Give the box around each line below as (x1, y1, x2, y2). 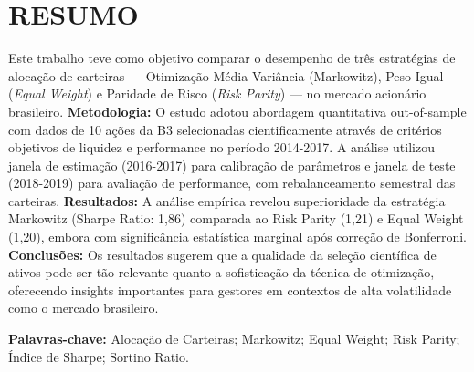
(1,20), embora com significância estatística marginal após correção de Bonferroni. (8, 227, 467, 246)
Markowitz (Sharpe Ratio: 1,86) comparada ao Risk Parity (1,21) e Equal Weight (8, 209, 464, 228)
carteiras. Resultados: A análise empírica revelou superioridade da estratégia (8, 191, 446, 210)
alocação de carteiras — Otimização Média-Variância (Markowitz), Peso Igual (8, 66, 444, 85)
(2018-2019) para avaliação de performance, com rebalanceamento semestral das (8, 173, 456, 192)
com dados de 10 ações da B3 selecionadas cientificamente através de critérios (8, 119, 442, 139)
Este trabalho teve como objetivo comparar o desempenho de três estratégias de (8, 48, 456, 67)
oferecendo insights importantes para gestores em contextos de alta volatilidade (8, 280, 452, 299)
